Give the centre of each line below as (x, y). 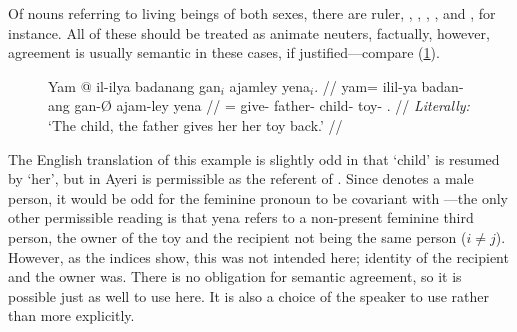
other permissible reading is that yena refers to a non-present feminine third (241, 217)
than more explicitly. (71, 315)
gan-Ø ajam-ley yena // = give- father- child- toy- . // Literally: (272, 105)
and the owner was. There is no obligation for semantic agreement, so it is (235, 276)
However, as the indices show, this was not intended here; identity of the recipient (258, 256)
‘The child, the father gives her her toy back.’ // (195, 124)
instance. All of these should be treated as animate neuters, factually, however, (249, 32)
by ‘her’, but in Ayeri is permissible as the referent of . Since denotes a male (241, 178)
